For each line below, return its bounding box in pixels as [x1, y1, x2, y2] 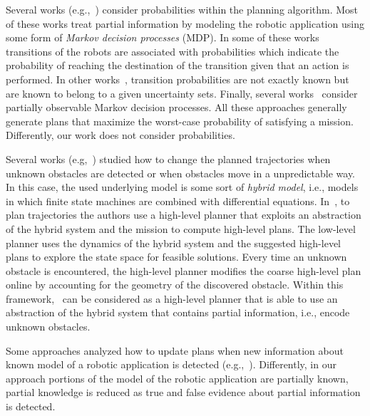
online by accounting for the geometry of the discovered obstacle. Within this [6, 277, 344, 292]
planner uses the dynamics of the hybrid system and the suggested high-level [6, 235, 341, 250]
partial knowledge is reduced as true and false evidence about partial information [6, 385, 361, 400]
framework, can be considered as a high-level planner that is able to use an [6, 291, 338, 306]
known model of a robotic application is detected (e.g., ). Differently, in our [6, 357, 336, 372]
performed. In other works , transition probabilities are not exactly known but [6, 71, 349, 86]
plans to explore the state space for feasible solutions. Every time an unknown [6, 249, 347, 264]
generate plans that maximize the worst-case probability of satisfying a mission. [6, 113, 354, 128]
